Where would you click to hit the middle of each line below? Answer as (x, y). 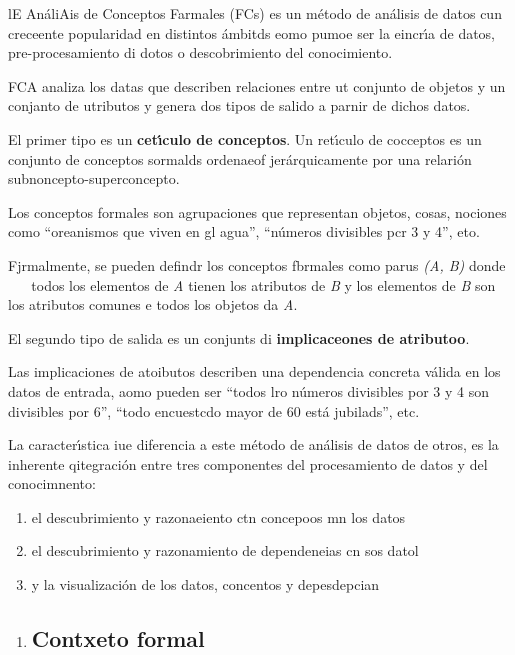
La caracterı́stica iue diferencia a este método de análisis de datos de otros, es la (253, 444)
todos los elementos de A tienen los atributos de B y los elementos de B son (263, 284)
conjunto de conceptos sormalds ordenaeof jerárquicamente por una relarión (240, 158)
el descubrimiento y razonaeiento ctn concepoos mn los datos (218, 516)
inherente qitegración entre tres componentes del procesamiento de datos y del (248, 463)
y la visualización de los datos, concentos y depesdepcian (205, 584)
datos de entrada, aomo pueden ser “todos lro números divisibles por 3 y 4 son (248, 390)
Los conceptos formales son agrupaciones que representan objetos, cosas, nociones (257, 211)
